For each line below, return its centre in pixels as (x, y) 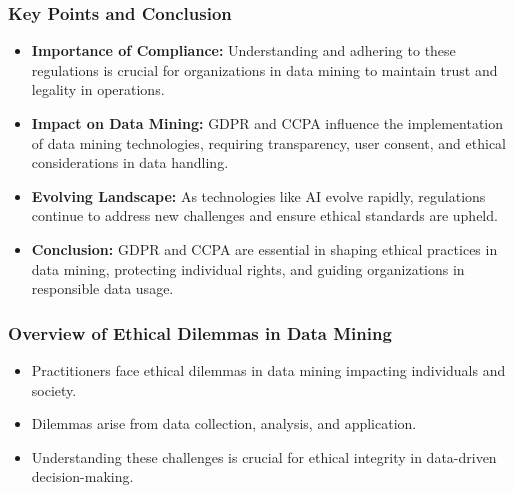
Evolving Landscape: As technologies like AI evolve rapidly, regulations (258, 195)
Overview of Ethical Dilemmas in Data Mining (200, 332)
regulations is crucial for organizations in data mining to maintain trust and (264, 69)
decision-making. (82, 476)
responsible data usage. (102, 288)
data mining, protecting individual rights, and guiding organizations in (248, 268)
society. (54, 389)
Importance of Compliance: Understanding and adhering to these (243, 50)
